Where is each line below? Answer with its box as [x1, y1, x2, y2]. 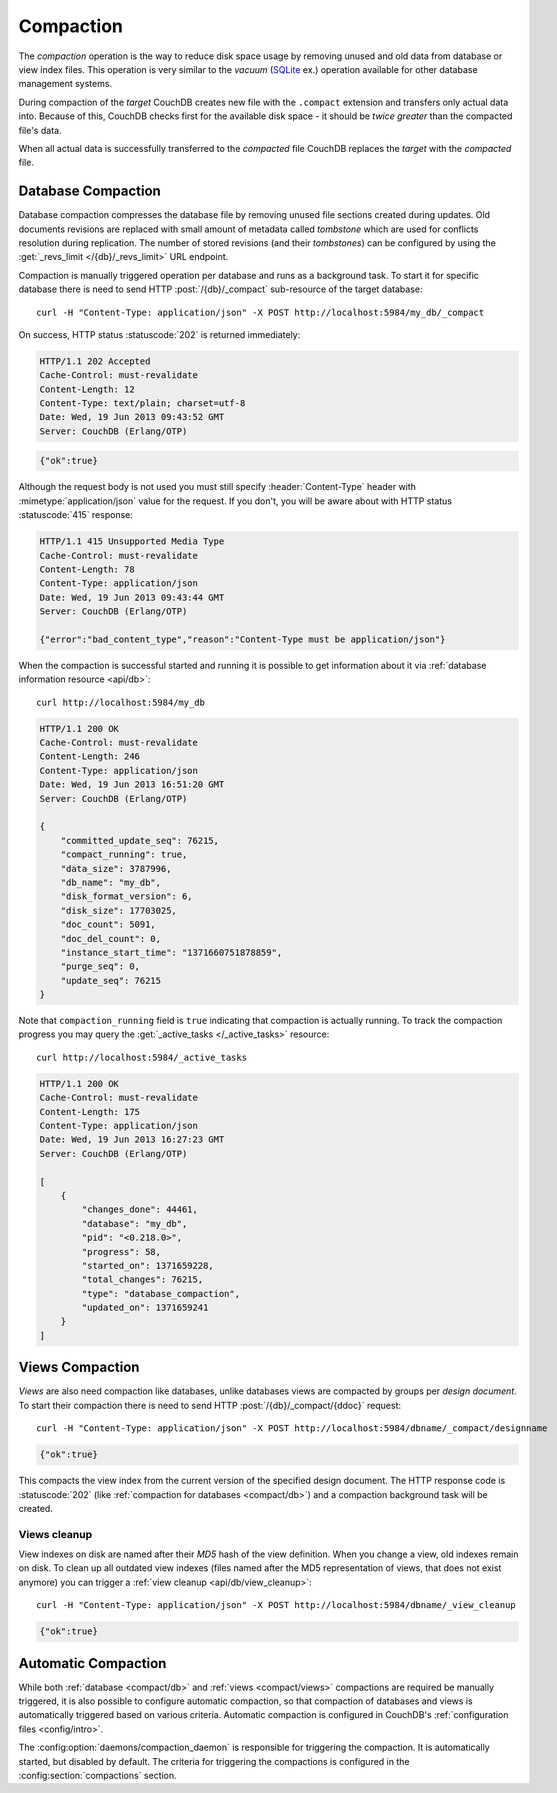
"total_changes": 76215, [81, 1274, 204, 1285]
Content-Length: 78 [39, 563, 135, 575]
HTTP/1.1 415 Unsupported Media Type [39, 536, 225, 547]
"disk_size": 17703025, [60, 905, 177, 916]
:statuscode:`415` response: [18, 509, 134, 521]
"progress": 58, [81, 1246, 162, 1257]
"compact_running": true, [60, 849, 188, 860]
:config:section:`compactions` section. [18, 1770, 177, 1782]
